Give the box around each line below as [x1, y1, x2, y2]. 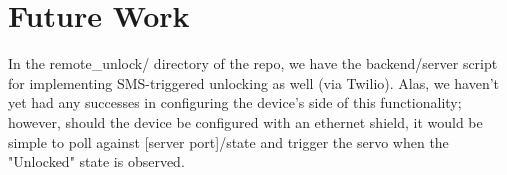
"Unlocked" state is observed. [8, 151, 185, 172]
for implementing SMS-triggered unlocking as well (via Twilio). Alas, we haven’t [8, 72, 500, 93]
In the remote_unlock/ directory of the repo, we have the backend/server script [8, 53, 498, 74]
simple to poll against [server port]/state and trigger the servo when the [8, 131, 449, 152]
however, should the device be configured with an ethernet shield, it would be [8, 111, 483, 132]
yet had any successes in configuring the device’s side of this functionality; [8, 92, 462, 113]
